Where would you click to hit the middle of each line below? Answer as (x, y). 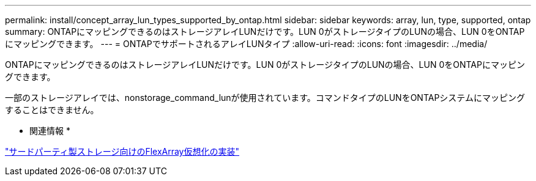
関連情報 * (50, 131)
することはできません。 (52, 110)
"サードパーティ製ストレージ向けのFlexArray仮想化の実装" (122, 151)
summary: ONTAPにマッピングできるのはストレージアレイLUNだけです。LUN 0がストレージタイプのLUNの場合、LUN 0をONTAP (265, 31)
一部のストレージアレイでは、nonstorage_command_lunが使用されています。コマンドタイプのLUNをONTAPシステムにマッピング (265, 98)
